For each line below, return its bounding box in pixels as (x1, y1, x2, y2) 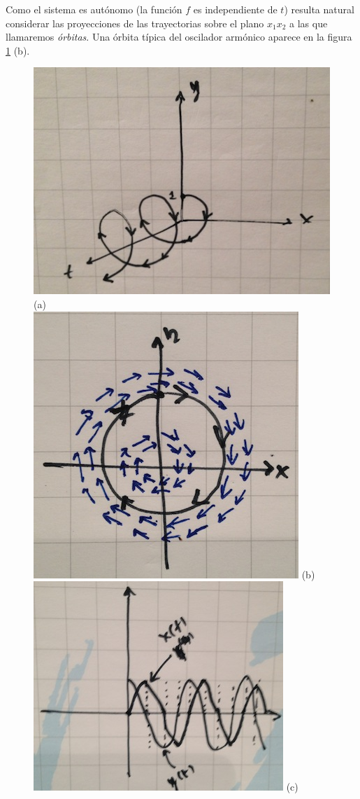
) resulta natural (284, 2, 354, 16)
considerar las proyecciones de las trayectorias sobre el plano (6, 15, 264, 30)
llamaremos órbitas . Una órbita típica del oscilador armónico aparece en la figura (6, 29, 352, 44)
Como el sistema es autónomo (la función (6, 2, 182, 16)
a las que (289, 15, 328, 30)
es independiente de (193, 2, 278, 16)
